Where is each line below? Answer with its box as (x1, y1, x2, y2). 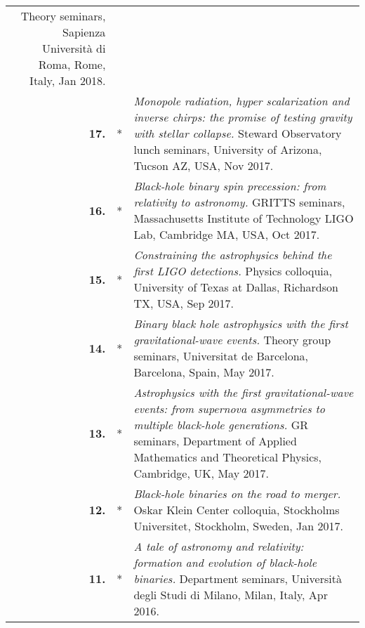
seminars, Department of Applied (133, 433, 297, 449)
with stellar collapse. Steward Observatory (133, 125, 342, 141)
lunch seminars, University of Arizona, (133, 141, 322, 157)
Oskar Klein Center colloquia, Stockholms (133, 502, 340, 518)
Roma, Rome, (38, 56, 106, 72)
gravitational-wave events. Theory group (133, 332, 331, 348)
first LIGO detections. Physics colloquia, (133, 263, 333, 279)
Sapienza (62, 24, 106, 40)
